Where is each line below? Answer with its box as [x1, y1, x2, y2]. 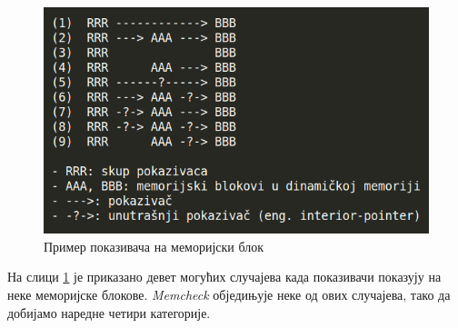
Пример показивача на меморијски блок [44, 236, 264, 255]
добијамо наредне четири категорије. [7, 303, 211, 322]
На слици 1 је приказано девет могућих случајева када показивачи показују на [7, 267, 442, 286]
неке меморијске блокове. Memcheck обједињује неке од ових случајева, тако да [7, 285, 451, 304]
